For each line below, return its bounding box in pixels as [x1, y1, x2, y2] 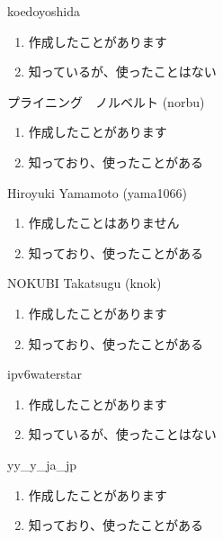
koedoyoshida [7, 2, 80, 20]
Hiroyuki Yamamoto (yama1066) [7, 183, 187, 202]
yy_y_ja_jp [7, 454, 77, 473]
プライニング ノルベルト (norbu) [7, 92, 205, 111]
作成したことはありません [28, 213, 180, 232]
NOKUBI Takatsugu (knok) [7, 274, 162, 292]
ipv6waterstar [7, 364, 82, 383]
